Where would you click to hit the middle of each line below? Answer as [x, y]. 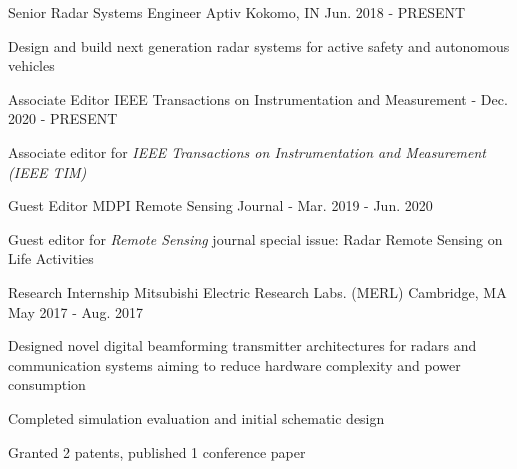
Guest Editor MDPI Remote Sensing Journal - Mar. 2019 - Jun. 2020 [220, 205]
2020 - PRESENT [63, 118]
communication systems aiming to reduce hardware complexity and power [234, 364]
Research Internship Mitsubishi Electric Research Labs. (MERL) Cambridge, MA [257, 291]
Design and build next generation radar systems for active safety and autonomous [259, 45]
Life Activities [51, 258]
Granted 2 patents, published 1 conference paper [157, 451]
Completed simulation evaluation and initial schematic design [196, 417]
